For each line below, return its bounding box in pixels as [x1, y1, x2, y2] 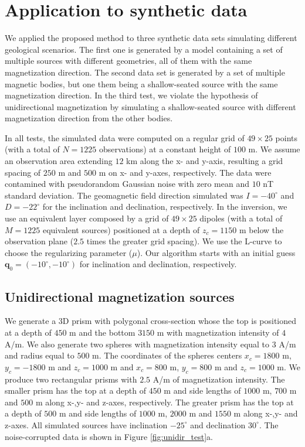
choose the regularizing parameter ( [5, 246, 133, 258]
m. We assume [248, 143, 300, 155]
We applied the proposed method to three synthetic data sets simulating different [5, 32, 297, 44]
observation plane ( [5, 235, 74, 247]
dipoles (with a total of [199, 212, 283, 224]
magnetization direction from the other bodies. [5, 112, 173, 124]
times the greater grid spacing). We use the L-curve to [86, 235, 282, 247]
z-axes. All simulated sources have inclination [5, 418, 168, 431]
